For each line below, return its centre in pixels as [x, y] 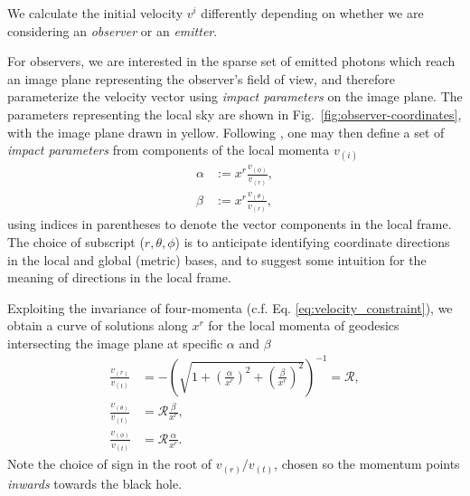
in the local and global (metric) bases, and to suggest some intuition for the [217, 259]
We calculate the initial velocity [95, 13]
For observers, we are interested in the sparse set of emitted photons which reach [231, 61]
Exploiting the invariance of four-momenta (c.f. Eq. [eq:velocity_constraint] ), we [230, 307]
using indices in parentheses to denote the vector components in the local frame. [230, 224]
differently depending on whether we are [312, 13]
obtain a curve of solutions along [98, 325]
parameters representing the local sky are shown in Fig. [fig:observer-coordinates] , [235, 114]
